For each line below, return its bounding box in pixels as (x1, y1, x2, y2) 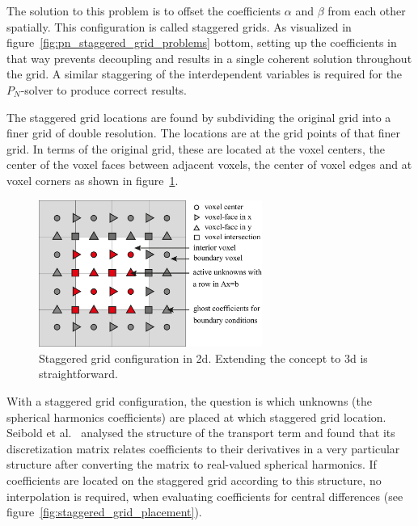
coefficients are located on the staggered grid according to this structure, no (6, 471, 382, 488)
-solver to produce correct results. (20, 81, 188, 98)
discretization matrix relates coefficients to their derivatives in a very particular (6, 440, 400, 457)
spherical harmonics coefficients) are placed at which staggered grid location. (6, 408, 386, 425)
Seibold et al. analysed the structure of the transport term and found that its (6, 424, 395, 441)
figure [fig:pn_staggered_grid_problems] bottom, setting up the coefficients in (6, 34, 397, 51)
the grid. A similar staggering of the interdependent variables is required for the (6, 65, 403, 82)
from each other (327, 2, 406, 19)
